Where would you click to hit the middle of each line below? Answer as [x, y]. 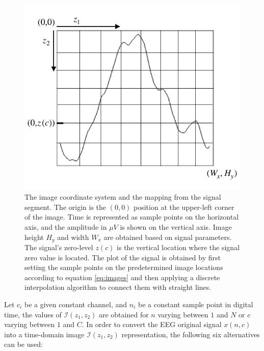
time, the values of [33, 314]
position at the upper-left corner [184, 207]
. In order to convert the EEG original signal [152, 324]
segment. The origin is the [65, 207]
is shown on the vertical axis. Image [176, 227]
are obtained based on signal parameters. [168, 237]
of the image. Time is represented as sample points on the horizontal [132, 217]
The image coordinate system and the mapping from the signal [123, 197]
